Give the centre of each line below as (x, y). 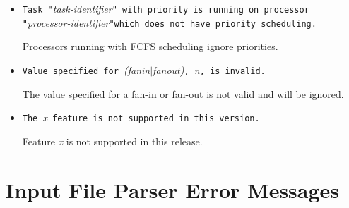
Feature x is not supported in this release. (112, 141)
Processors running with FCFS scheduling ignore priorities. (150, 46)
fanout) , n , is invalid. (209, 69)
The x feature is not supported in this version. (141, 117)
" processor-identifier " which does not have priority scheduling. (169, 22)
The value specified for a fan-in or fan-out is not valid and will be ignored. (183, 93)
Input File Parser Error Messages (173, 189)
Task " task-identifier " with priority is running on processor (166, 8)
